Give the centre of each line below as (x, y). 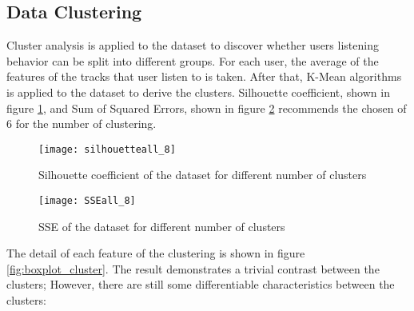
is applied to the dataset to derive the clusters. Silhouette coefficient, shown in (198, 92)
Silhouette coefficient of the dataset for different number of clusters (203, 175)
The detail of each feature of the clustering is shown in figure (156, 253)
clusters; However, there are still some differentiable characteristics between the (201, 284)
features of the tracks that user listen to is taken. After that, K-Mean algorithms (204, 76)
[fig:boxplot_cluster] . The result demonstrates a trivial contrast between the (193, 268)
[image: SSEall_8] (87, 201)
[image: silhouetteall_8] (107, 149)
